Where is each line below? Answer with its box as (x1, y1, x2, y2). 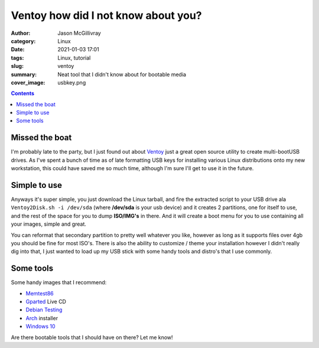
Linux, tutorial (57, 54, 91, 61)
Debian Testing (25, 306, 63, 313)
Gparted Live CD (25, 298, 66, 305)
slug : (11, 63, 24, 70)
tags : (11, 54, 24, 61)
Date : (11, 46, 25, 53)
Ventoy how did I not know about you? (11, 9, 202, 22)
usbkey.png (57, 79, 86, 86)
